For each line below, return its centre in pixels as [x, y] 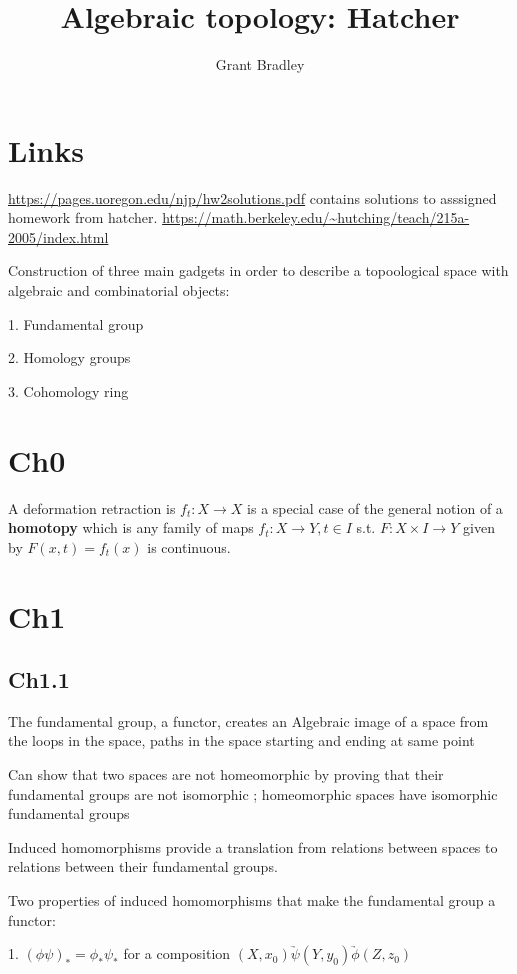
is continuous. [189, 546]
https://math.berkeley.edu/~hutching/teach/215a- [316, 217]
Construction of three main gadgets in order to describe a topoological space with [258, 270]
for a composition [177, 953]
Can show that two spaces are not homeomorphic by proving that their [226, 774]
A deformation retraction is [92, 507]
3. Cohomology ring [68, 390]
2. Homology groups [69, 357]
